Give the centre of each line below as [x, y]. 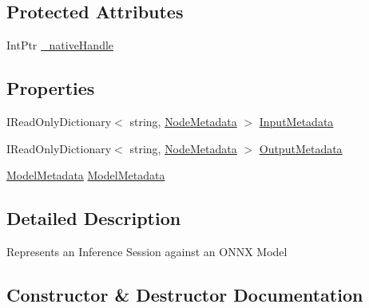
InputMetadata [296, 121]
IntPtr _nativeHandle [60, 45]
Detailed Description [94, 218]
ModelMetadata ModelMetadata [86, 175]
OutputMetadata [301, 148]
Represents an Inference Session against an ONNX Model [147, 251]
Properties [51, 88]
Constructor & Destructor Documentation [185, 294]
